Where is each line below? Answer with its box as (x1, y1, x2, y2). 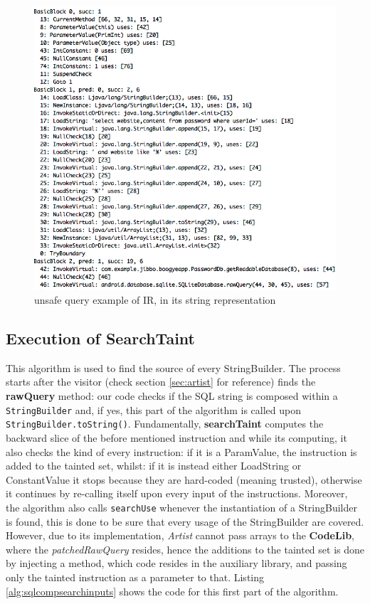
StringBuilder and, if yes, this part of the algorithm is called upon (6, 402, 302, 417)
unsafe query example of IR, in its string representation (34, 292, 276, 307)
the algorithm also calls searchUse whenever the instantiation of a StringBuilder (6, 499, 357, 514)
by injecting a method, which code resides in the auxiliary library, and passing (6, 556, 347, 571)
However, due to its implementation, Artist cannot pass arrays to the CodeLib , (6, 528, 355, 543)
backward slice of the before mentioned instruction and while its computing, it (6, 430, 347, 445)
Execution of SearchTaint (6, 327, 195, 349)
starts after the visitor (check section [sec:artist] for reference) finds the (6, 374, 316, 389)
